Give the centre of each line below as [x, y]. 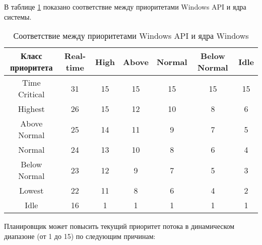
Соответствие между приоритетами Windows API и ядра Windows [131, 36]
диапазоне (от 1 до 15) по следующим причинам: [80, 236]
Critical [31, 94]
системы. [18, 16]
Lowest [31, 191]
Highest [31, 109]
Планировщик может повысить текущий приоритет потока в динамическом [119, 226]
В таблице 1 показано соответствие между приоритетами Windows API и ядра [125, 7]
